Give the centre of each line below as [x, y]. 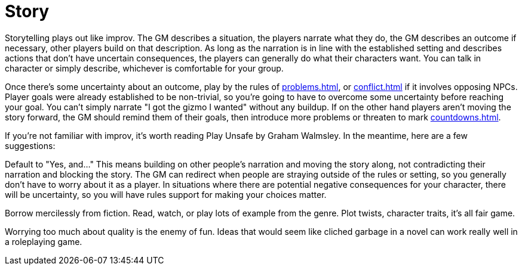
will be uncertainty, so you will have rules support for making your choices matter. [166, 194]
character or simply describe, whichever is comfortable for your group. [144, 68]
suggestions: [30, 145]
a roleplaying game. [44, 241]
